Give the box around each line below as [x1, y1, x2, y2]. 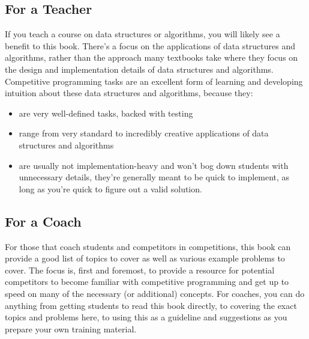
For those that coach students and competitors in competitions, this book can [5, 240, 291, 252]
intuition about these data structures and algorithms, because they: [5, 87, 253, 99]
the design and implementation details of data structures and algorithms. [5, 63, 274, 75]
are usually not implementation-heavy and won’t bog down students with [19, 159, 289, 171]
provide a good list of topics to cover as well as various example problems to [5, 252, 285, 264]
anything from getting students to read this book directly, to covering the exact [5, 299, 297, 311]
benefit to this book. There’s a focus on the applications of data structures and [5, 39, 295, 52]
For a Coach [5, 212, 82, 230]
